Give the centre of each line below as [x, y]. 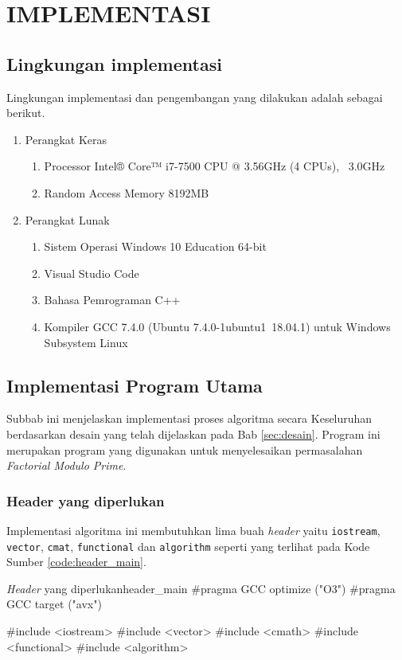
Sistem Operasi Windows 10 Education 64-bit [155, 246]
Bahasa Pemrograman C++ [112, 300]
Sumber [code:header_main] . [76, 562]
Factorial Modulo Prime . [66, 465]
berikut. [26, 113]
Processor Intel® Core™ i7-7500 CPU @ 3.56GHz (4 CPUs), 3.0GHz [215, 166]
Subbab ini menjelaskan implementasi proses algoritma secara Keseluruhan [189, 418]
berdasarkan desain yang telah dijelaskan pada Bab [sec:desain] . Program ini [193, 433]
